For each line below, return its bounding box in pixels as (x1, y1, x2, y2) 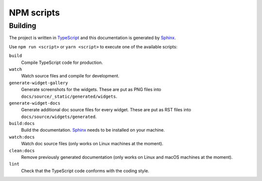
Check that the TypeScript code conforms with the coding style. (21, 167, 149, 174)
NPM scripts (9, 7, 60, 18)
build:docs (9, 121, 35, 126)
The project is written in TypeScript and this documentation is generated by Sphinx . (9, 35, 176, 41)
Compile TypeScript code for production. (21, 60, 103, 65)
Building (9, 21, 36, 30)
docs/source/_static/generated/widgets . (21, 93, 117, 99)
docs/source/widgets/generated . (21, 114, 97, 120)
